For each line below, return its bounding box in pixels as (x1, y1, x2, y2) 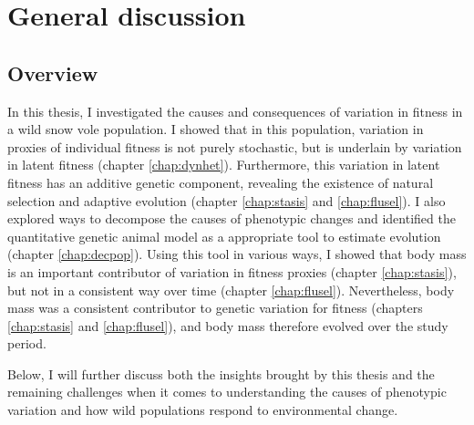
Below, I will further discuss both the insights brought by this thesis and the (7, 364, 435, 383)
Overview (7, 58, 98, 87)
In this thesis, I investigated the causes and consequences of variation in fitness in (7, 101, 463, 120)
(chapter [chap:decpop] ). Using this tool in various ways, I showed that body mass (7, 244, 467, 264)
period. (7, 334, 46, 353)
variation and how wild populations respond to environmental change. (7, 400, 398, 420)
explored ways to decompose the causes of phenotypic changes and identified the (7, 209, 456, 228)
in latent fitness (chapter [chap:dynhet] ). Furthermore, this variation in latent (7, 155, 440, 174)
